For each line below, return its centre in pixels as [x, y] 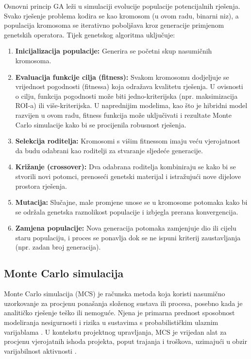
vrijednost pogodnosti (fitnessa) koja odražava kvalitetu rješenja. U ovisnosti [129, 86]
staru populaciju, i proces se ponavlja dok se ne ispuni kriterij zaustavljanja [128, 237]
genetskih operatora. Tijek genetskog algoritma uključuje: [90, 34]
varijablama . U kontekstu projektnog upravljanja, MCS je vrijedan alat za [115, 332]
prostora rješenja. [41, 186]
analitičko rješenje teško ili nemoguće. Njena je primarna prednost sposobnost [119, 313]
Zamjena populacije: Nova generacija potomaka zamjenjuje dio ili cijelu [126, 228]
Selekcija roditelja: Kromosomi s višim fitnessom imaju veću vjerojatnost [128, 141]
